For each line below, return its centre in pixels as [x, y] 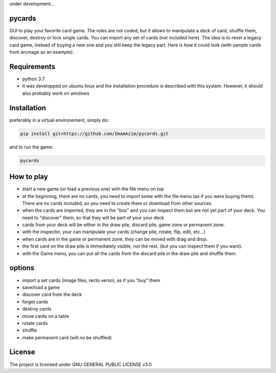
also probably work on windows [56, 93]
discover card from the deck [52, 295]
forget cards [35, 301]
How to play [29, 177]
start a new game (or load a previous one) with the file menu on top [93, 189]
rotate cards [35, 323]
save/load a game [41, 287]
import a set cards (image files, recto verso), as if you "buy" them [91, 280]
